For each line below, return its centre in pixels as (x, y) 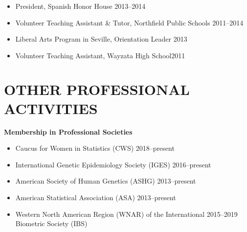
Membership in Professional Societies (68, 131)
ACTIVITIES (51, 108)
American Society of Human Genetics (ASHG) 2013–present (106, 181)
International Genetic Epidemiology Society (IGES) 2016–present (113, 164)
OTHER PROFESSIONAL (97, 89)
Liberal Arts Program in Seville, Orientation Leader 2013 (101, 39)
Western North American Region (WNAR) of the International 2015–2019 (126, 214)
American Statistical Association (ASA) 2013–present (96, 197)
